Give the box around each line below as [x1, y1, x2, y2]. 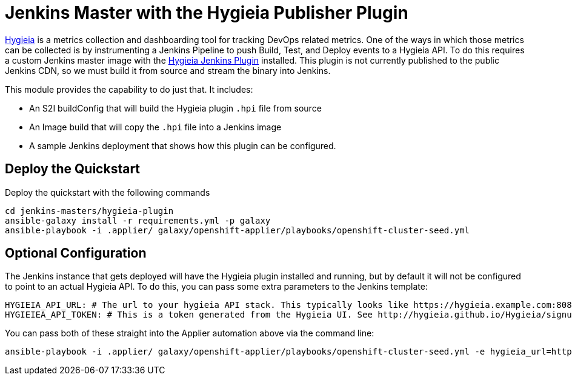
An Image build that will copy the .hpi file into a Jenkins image [29, 121, 282, 132]
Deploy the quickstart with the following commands [5, 187, 210, 198]
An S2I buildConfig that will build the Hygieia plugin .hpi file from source [29, 102, 322, 113]
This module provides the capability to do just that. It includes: [5, 84, 253, 95]
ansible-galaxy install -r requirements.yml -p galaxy [5, 215, 271, 225]
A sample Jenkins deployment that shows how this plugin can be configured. [29, 140, 336, 151]
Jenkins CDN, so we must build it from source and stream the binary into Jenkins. [5, 65, 331, 76]
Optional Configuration [5, 245, 147, 261]
